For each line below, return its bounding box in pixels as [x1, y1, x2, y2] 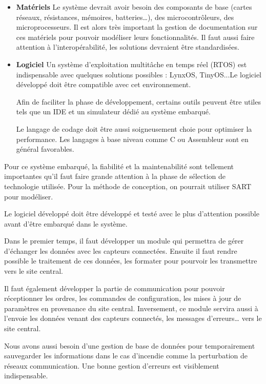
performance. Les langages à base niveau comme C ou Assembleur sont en [16, 133, 249, 144]
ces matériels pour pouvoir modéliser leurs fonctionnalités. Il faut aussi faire [16, 31, 255, 42]
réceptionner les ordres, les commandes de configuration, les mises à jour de [4, 293, 241, 304]
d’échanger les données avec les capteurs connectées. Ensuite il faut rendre [4, 245, 237, 256]
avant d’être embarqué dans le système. [4, 218, 128, 229]
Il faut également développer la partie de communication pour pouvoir [4, 282, 225, 293]
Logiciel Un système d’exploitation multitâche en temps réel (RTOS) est [16, 58, 247, 69]
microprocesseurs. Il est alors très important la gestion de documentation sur [16, 22, 258, 32]
